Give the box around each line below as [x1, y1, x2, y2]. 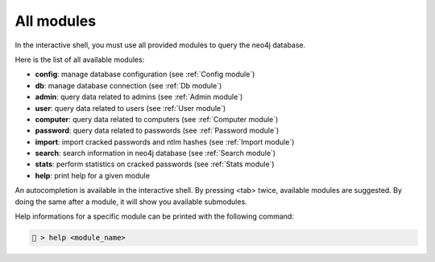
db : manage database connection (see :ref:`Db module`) [35, 80, 222, 90]
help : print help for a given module [35, 170, 151, 180]
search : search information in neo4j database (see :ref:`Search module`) [35, 149, 276, 158]
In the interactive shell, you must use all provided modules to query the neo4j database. [14, 40, 306, 50]
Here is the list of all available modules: [14, 55, 145, 64]
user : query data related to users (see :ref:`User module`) [35, 103, 226, 113]
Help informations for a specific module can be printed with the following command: [14, 211, 294, 221]
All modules [14, 12, 97, 30]
